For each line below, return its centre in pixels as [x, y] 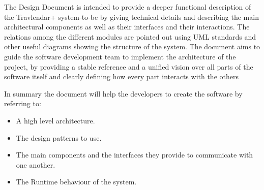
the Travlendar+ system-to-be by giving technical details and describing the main [131, 17]
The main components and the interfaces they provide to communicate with [135, 155]
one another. [36, 164]
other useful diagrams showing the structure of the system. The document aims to [132, 46]
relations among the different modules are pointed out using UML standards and [130, 36]
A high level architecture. [55, 120]
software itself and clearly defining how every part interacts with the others [121, 76]
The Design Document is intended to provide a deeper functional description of [128, 7]
